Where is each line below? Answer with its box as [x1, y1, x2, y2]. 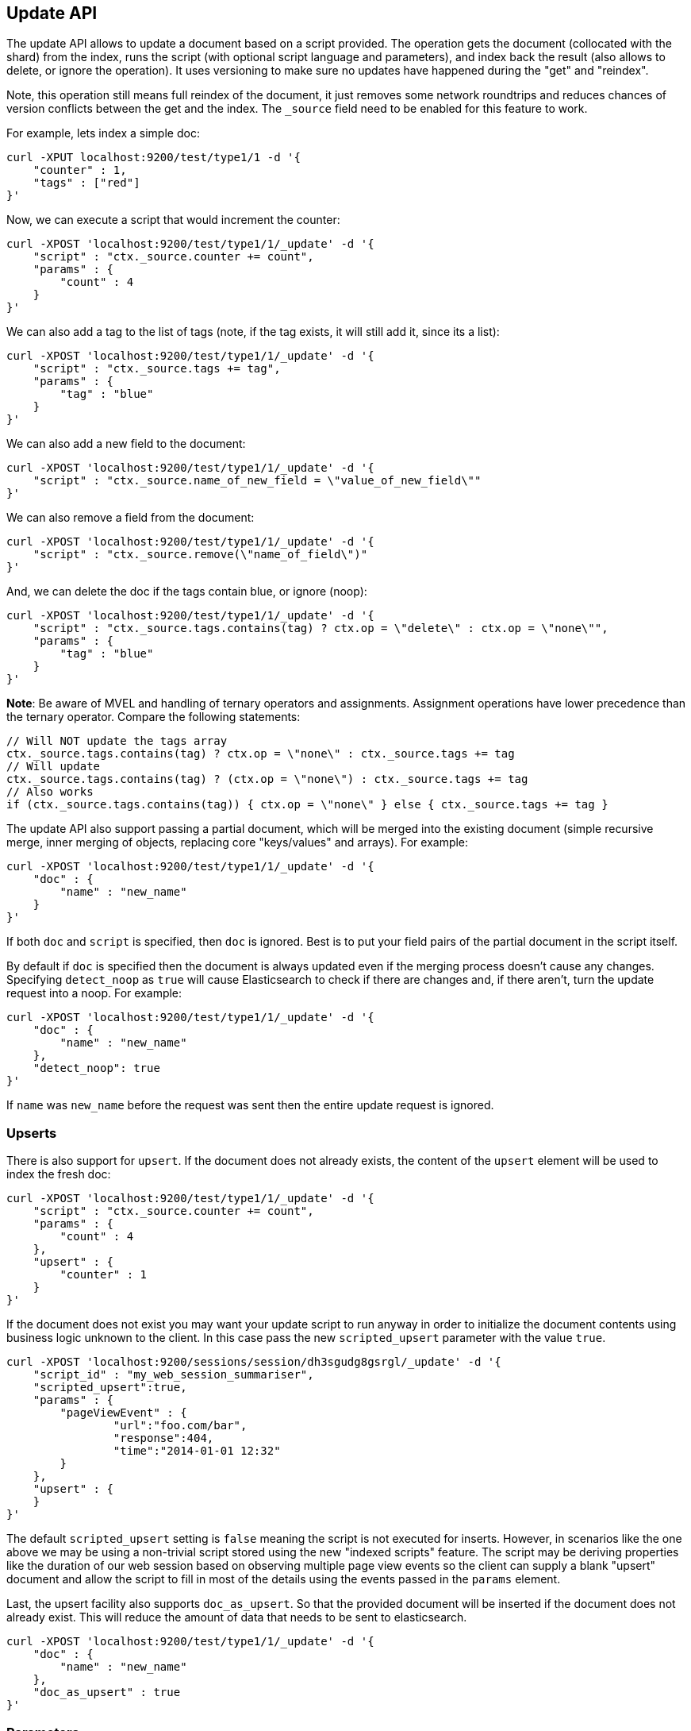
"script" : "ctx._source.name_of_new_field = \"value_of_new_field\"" [33, 474, 482, 488]
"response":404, [113, 1432, 214, 1445]
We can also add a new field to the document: [6, 437, 246, 451]
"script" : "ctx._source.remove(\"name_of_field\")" [33, 548, 368, 561]
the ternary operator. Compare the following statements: [6, 710, 301, 724]
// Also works [6, 785, 94, 799]
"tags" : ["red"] [33, 176, 140, 190]
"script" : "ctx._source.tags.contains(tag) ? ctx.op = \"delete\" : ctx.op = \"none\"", [33, 622, 608, 635]
